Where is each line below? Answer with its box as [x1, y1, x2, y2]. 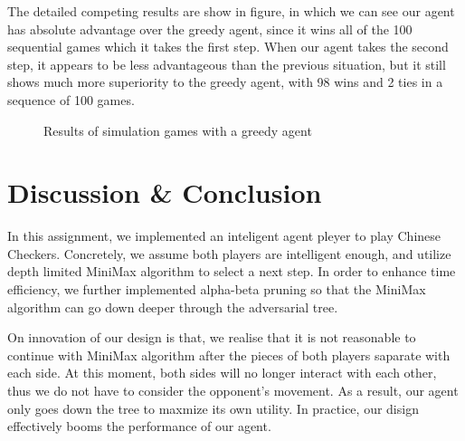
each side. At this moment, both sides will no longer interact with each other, [7, 363, 437, 382]
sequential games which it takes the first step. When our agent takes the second [7, 37, 449, 56]
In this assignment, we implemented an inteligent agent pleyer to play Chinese [7, 226, 441, 245]
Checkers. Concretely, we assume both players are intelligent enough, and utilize [7, 244, 451, 263]
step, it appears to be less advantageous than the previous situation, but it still [7, 54, 446, 73]
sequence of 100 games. [7, 90, 135, 109]
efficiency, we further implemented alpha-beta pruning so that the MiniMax [7, 280, 426, 299]
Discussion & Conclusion [7, 174, 322, 211]
